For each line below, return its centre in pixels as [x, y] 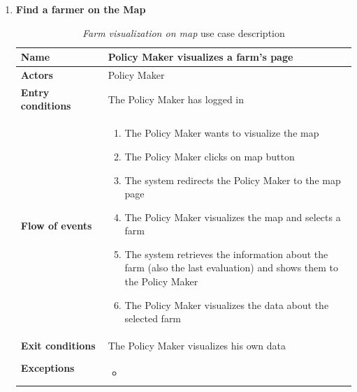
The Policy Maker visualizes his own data [197, 346]
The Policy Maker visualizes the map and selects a [233, 217]
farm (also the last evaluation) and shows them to [232, 267]
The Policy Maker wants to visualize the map [222, 133]
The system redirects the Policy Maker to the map [233, 180]
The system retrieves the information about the [226, 254]
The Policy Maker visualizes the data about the [227, 304]
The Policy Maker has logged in [176, 99]
